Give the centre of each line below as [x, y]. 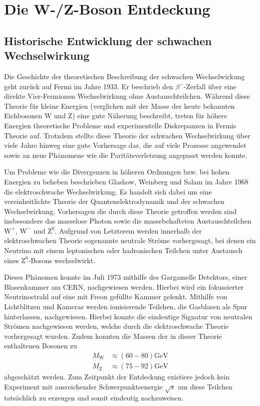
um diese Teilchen [205, 386]
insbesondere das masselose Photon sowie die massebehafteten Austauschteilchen [128, 221]
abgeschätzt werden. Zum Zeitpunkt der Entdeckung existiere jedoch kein [117, 377]
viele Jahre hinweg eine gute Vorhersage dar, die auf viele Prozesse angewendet [125, 145]
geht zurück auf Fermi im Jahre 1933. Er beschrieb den [89, 86]
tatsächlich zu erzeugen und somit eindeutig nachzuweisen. [94, 398]
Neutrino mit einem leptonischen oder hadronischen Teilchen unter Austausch [123, 250]
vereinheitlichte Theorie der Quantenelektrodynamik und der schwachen [114, 201]
